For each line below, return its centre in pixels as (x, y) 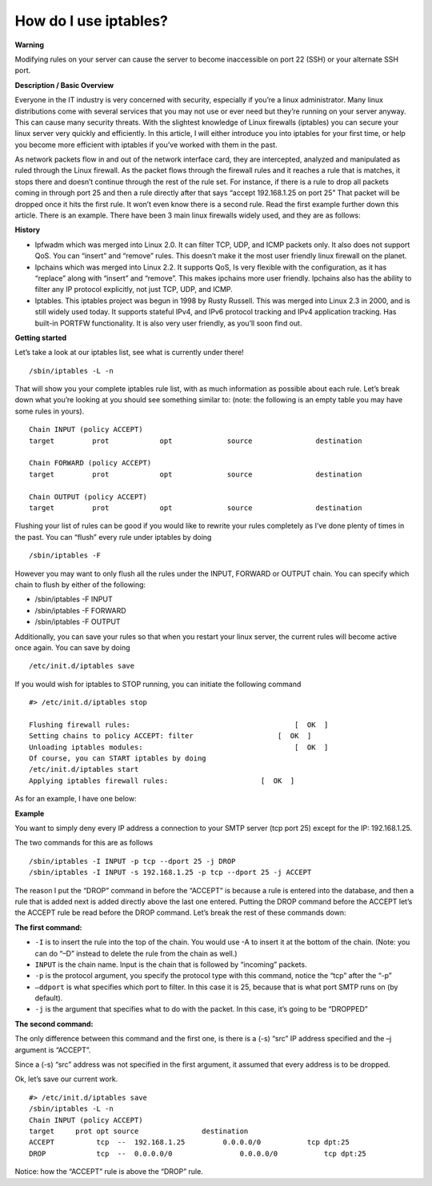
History (28, 230)
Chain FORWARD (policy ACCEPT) (90, 463)
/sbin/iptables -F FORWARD (81, 610)
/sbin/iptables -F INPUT (74, 599)
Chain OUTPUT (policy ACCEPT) (88, 497)
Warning (29, 45)
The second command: (54, 1024)
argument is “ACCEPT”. (53, 1050)
